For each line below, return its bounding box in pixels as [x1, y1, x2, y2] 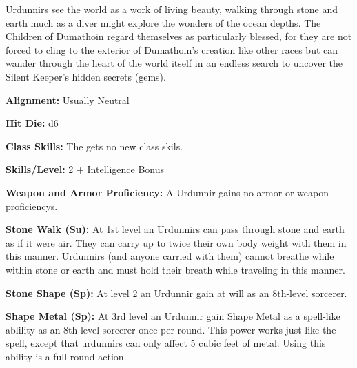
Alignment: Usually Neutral [6, 92, 130, 107]
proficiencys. [6, 198, 58, 213]
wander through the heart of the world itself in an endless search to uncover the [6, 56, 343, 70]
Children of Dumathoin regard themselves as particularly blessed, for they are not [6, 29, 352, 43]
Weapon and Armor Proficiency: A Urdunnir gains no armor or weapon [6, 185, 329, 199]
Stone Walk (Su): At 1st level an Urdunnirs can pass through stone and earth [6, 222, 345, 236]
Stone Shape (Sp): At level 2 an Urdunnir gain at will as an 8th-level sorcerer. [6, 285, 347, 300]
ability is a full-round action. [6, 349, 127, 363]
